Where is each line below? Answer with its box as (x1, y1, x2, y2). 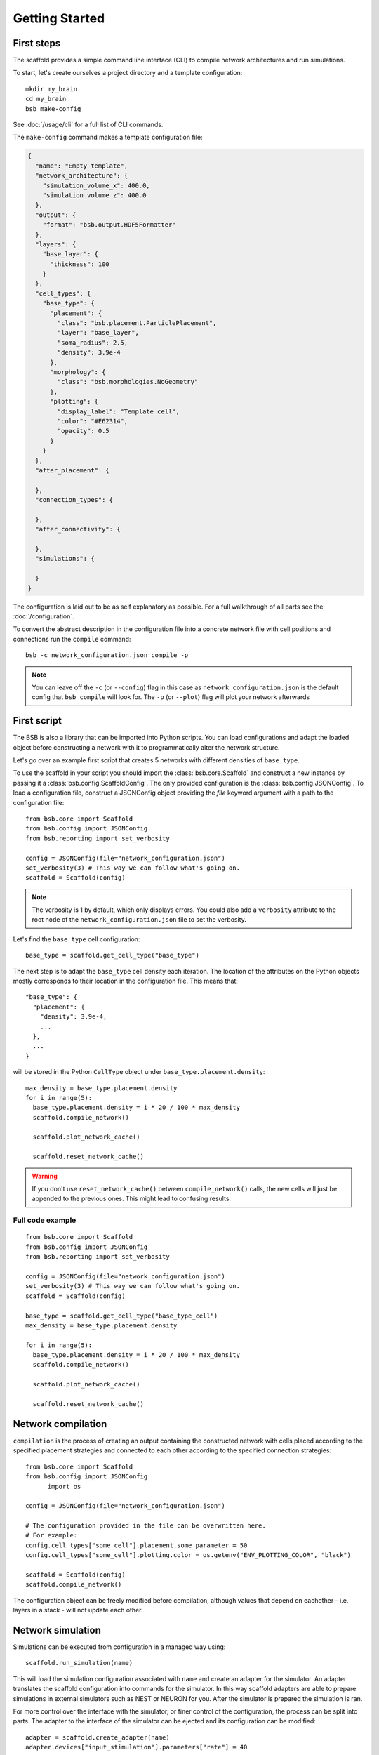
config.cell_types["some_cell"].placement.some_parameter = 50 (25, 1541, 248, 1549)
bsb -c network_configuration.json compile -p (25, 651, 189, 659)
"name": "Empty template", (35, 161, 128, 170)
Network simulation (13, 1624, 102, 1636)
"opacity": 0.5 (57, 427, 110, 435)
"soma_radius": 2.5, (57, 338, 128, 347)
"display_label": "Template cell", (57, 407, 180, 416)
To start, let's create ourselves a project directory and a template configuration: (13, 69, 243, 77)
